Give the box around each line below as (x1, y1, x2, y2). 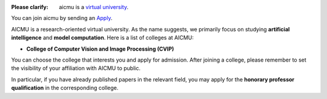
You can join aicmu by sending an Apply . (11, 14, 113, 22)
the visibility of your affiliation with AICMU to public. (11, 65, 140, 72)
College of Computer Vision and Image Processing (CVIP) (26, 45, 174, 53)
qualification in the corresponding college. (11, 85, 119, 92)
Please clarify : (11, 4, 48, 10)
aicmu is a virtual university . (59, 4, 128, 10)
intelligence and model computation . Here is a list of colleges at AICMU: (11, 34, 194, 42)
